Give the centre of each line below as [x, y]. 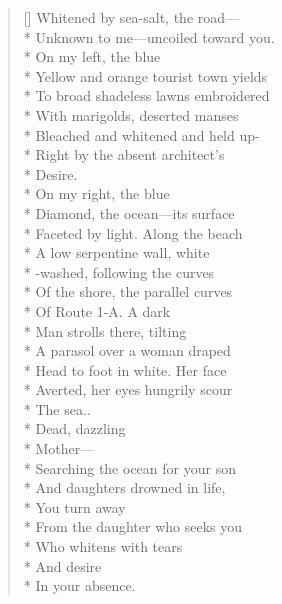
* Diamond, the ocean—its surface [129, 212]
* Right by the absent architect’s [124, 154]
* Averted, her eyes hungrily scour [128, 389]
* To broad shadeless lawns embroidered [146, 95]
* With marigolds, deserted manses [131, 114]
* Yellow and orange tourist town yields [145, 75]
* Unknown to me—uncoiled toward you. [149, 36]
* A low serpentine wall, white [116, 252]
